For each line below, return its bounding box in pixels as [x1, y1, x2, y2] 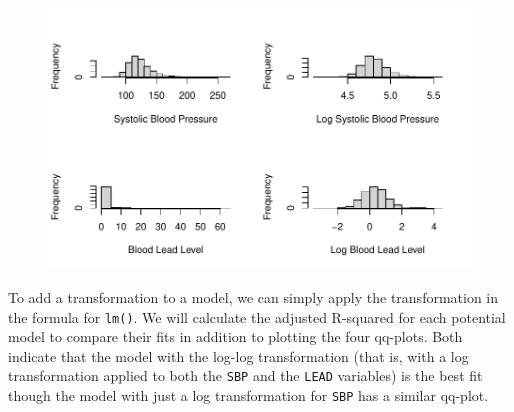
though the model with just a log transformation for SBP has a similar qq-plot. [8, 385, 489, 406]
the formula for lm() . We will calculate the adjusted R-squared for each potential [8, 306, 506, 327]
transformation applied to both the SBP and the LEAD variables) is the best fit [8, 365, 483, 386]
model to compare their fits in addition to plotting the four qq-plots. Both [8, 326, 463, 347]
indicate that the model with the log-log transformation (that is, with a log [8, 345, 469, 366]
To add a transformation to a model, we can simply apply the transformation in [8, 287, 499, 308]
